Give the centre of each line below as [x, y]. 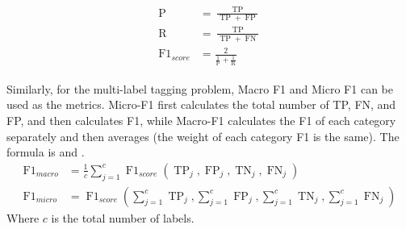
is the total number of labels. [123, 217]
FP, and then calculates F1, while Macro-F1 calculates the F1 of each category [201, 121]
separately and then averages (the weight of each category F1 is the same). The [203, 136]
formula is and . [46, 152]
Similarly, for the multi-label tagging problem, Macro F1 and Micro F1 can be [200, 88]
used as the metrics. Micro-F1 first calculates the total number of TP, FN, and [201, 104]
